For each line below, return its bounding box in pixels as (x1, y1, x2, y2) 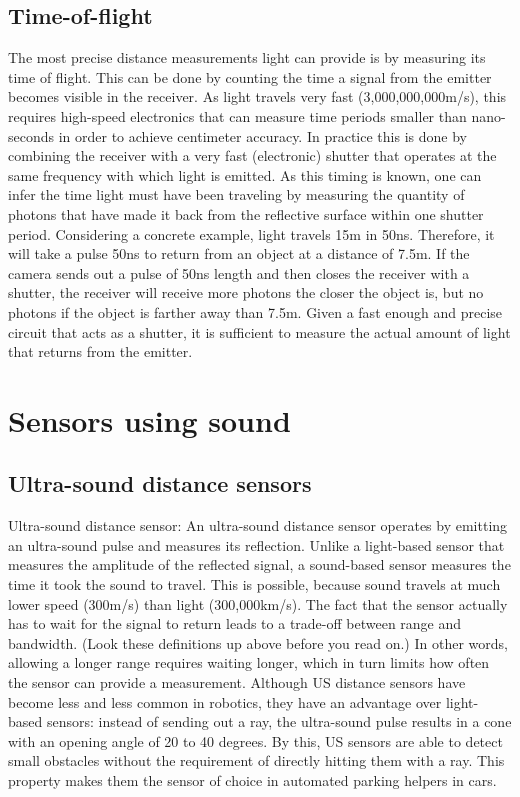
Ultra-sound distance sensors (8, 468, 312, 499)
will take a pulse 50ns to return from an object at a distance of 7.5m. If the (8, 243, 470, 264)
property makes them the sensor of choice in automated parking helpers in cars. (8, 770, 497, 790)
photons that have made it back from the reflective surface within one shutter (8, 203, 484, 224)
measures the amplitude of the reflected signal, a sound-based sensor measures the (8, 554, 511, 575)
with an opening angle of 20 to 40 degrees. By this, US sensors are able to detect (8, 730, 503, 751)
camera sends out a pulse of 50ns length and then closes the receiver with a (8, 262, 470, 283)
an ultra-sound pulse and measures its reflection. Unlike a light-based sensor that (8, 534, 505, 555)
